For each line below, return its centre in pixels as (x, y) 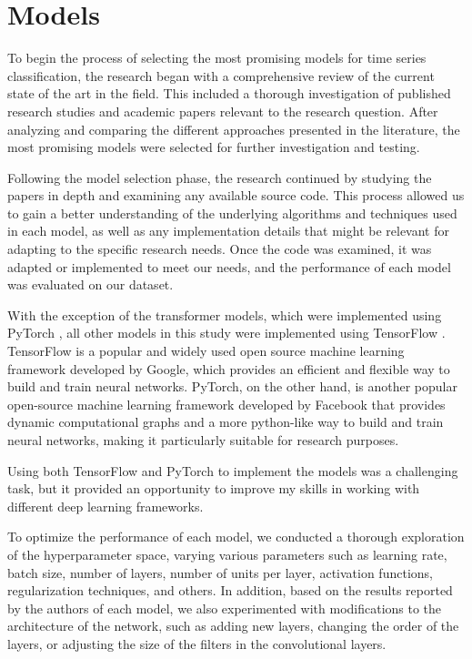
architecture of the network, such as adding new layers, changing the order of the (233, 626)
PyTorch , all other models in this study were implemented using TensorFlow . (226, 333)
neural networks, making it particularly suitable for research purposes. (203, 440)
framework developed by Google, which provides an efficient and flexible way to (229, 368)
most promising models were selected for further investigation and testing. (214, 147)
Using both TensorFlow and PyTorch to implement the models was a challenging (233, 470)
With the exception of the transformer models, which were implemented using (225, 314)
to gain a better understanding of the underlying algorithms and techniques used (232, 213)
